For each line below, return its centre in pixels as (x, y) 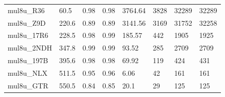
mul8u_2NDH (30, 48)
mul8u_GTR (28, 85)
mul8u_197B (28, 60)
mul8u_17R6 (28, 35)
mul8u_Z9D (27, 22)
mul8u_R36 (26, 10)
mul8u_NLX (28, 72)
